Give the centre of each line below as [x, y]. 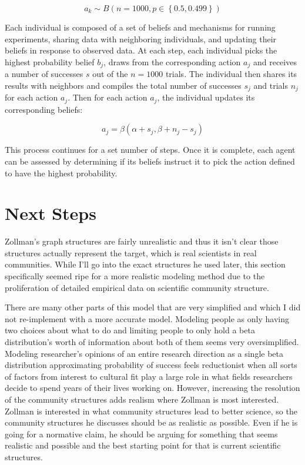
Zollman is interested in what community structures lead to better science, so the [151, 411]
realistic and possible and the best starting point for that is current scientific [143, 445]
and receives [275, 61]
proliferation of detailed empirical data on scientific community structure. [137, 287]
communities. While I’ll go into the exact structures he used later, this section [145, 264]
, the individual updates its [206, 97]
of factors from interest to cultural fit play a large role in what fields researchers [149, 376]
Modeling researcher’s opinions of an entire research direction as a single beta [144, 353]
